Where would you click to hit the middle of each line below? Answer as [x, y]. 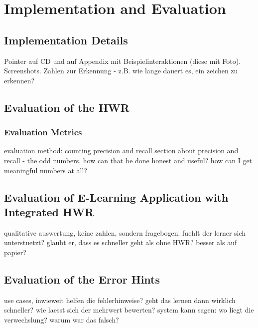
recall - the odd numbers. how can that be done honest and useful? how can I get [128, 160]
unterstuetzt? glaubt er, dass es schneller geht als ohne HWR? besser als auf [121, 242]
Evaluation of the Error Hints [82, 279]
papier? [15, 252]
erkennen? [19, 80]
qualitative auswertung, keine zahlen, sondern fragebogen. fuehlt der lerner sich [125, 232]
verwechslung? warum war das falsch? [62, 319]
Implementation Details [66, 40]
